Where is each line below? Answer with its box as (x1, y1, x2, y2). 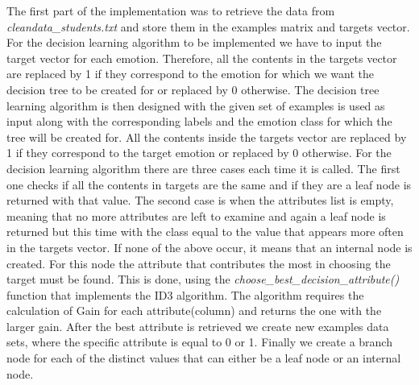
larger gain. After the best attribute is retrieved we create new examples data (6, 317, 389, 334)
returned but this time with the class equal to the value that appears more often (6, 223, 404, 240)
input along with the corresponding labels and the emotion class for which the (6, 113, 392, 130)
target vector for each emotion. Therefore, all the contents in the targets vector (6, 49, 397, 66)
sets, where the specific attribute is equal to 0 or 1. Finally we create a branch (6, 333, 392, 350)
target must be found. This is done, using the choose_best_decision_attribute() (6, 271, 400, 288)
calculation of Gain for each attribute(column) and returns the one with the (6, 302, 382, 319)
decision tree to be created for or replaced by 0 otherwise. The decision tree (6, 81, 380, 97)
